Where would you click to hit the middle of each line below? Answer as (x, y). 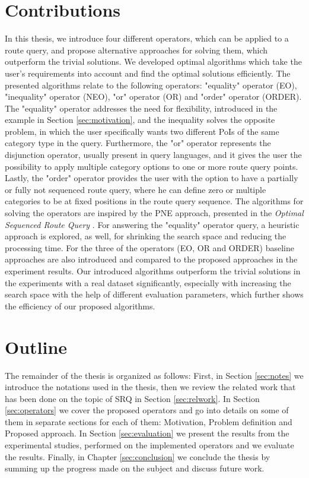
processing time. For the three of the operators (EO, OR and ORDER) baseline (149, 247)
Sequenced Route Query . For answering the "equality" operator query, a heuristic (152, 224)
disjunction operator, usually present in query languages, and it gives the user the (153, 155)
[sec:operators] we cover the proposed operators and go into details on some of (147, 410)
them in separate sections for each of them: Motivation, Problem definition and (149, 421)
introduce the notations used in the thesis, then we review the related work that (150, 387)
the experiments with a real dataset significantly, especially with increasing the (148, 282)
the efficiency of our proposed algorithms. (80, 306)
